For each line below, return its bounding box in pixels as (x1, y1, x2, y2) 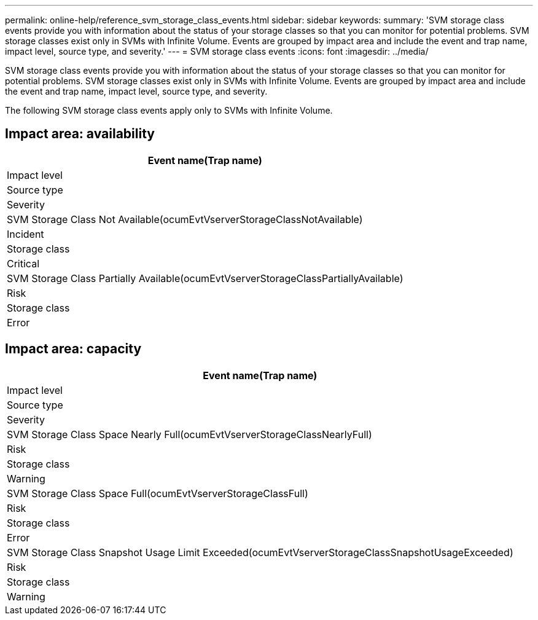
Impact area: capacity (5, 341, 142, 357)
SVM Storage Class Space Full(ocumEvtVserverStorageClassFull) (7, 487, 308, 500)
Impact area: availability (5, 126, 155, 142)
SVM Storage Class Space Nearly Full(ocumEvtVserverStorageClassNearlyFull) (7, 428, 372, 441)
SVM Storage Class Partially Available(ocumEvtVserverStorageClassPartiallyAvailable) (7, 272, 404, 284)
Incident (7, 227, 44, 240)
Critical (7, 257, 40, 270)
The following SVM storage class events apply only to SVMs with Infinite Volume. (5, 105, 333, 116)
